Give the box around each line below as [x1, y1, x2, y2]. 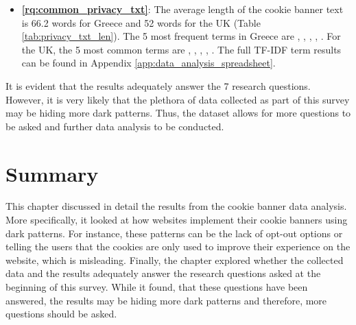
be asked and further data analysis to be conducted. [5, 119, 224, 133]
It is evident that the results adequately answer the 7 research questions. [5, 78, 311, 93]
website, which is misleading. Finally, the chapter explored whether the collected [5, 252, 344, 267]
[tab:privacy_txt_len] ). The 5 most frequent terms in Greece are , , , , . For [21, 29, 341, 43]
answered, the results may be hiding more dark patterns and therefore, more [5, 293, 327, 307]
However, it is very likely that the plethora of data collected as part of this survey [5, 92, 350, 106]
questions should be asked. [5, 306, 117, 321]
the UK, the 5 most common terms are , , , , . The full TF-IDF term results [21, 42, 342, 56]
